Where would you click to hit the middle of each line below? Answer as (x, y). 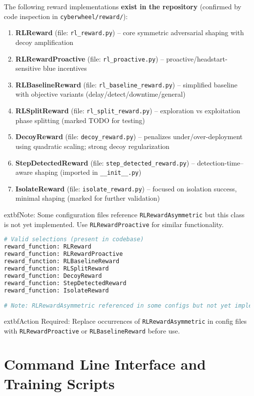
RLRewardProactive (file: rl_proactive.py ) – (90, 58)
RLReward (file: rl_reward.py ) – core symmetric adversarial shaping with (130, 32)
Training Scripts (59, 383)
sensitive (28, 68)
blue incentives (65, 68)
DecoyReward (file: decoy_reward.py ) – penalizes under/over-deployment (129, 136)
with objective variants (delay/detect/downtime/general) (100, 94)
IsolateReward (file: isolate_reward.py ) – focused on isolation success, (126, 188)
